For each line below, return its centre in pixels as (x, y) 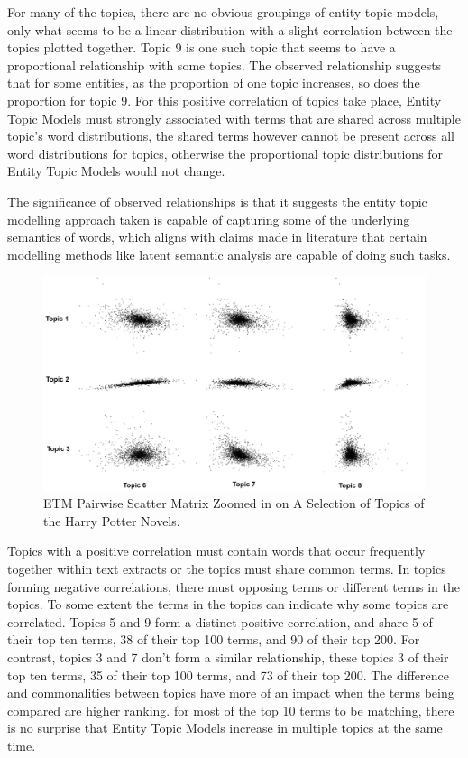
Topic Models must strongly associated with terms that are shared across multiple (234, 118)
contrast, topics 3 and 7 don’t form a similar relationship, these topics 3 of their (228, 656)
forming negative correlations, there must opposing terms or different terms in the (234, 586)
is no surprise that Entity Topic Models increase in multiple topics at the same (225, 728)
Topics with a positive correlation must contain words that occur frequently (216, 551)
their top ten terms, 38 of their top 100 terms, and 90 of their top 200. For (214, 639)
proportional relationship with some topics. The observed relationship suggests (225, 65)
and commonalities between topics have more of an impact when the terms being (231, 693)
